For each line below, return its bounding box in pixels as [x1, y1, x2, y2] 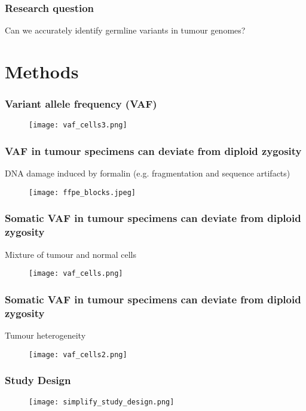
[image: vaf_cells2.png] [29, 350, 127, 359]
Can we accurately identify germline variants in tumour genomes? [5, 24, 246, 36]
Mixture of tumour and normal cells [5, 248, 136, 260]
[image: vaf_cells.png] [29, 269, 123, 278]
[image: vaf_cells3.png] [29, 121, 127, 130]
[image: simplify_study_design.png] [29, 397, 175, 406]
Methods [5, 59, 79, 83]
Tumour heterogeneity [5, 329, 86, 342]
